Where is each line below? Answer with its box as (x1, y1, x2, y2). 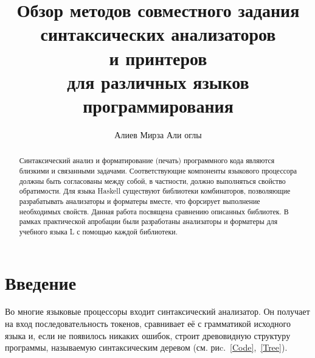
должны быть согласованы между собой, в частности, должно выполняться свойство (19, 175, 286, 186)
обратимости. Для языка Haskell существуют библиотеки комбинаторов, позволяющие (19, 186, 291, 196)
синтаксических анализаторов (40, 21, 276, 46)
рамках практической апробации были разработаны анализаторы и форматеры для (19, 216, 278, 226)
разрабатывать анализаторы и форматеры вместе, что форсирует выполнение (19, 195, 260, 206)
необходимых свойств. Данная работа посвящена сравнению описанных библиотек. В (19, 206, 289, 216)
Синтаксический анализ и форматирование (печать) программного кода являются (19, 155, 275, 166)
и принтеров (109, 45, 207, 70)
